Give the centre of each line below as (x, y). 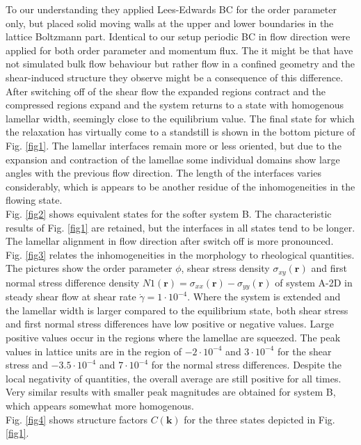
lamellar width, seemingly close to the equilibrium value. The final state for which (180, 118)
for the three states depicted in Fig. (259, 419)
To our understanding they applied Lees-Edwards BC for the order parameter (171, 9)
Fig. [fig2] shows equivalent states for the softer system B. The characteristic (169, 213)
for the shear (304, 351)
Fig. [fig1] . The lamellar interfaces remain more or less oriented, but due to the (174, 145)
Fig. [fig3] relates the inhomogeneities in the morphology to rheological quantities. (180, 254)
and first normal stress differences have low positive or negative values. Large (170, 324)
